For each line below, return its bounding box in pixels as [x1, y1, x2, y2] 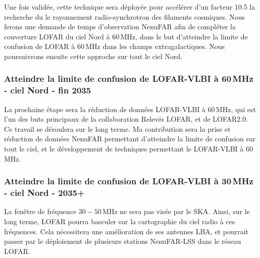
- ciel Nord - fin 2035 [4, 84, 91, 96]
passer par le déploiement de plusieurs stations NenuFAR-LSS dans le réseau [4, 236, 241, 246]
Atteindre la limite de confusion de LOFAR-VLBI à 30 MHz [4, 175, 253, 187]
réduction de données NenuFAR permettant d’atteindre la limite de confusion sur [4, 133, 256, 144]
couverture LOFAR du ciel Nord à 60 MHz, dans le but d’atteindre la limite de [4, 31, 248, 41]
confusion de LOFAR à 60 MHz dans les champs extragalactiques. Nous [4, 41, 225, 51]
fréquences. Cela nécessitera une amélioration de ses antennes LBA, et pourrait [4, 226, 248, 236]
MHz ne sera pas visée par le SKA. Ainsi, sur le [102, 206, 250, 217]
